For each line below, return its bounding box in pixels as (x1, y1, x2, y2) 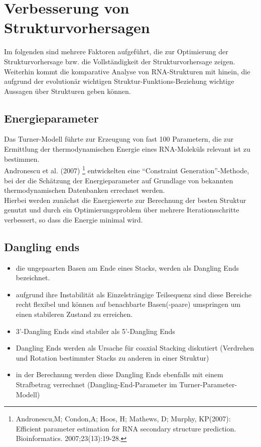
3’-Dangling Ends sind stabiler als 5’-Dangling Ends (16, 325, 175, 336)
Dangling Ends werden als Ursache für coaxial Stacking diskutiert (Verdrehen (16, 343, 254, 353)
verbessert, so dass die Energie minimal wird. (4, 214, 143, 225)
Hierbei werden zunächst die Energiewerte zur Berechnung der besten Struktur (4, 194, 246, 205)
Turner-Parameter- (179, 379, 237, 390)
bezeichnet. (16, 272, 50, 283)
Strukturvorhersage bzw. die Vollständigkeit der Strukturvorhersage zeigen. (4, 56, 235, 66)
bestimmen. (4, 153, 40, 164)
